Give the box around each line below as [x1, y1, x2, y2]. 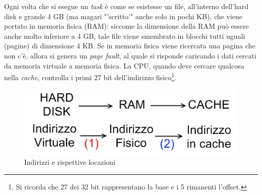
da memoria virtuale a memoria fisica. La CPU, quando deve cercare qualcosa [4, 60, 244, 71]
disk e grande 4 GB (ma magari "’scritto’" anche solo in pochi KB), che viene [4, 11, 242, 21]
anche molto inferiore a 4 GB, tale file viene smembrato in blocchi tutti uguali [4, 30, 245, 41]
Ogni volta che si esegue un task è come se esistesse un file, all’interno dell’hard [4, 1, 248, 11]
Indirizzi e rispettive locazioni [24, 157, 115, 167]
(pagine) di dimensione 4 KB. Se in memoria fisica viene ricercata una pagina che [4, 40, 255, 51]
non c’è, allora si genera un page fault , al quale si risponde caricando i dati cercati [4, 50, 256, 60]
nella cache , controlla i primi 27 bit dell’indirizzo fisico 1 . [4, 71, 176, 82]
